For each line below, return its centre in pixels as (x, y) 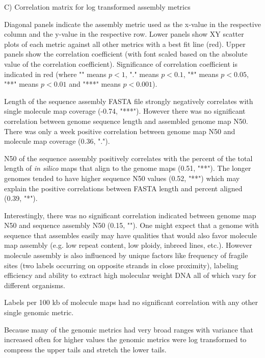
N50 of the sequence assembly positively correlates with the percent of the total (128, 158)
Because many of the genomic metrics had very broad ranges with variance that (129, 329)
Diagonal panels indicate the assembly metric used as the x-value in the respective (132, 24)
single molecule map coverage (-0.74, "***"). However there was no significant (125, 111)
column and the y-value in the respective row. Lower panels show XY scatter (124, 34)
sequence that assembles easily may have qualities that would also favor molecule (130, 235)
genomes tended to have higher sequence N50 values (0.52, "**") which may (122, 178)
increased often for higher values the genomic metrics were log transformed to (125, 339)
